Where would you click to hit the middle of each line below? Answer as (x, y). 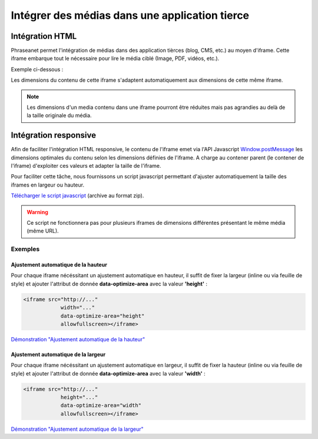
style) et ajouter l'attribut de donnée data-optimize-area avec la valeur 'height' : (109, 284)
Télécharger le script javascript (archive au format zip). (77, 196)
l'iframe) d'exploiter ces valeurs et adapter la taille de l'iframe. (86, 166)
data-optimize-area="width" (101, 405)
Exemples (25, 249)
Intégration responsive (54, 135)
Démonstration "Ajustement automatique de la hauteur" (78, 339)
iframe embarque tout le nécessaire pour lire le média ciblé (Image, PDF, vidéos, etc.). (115, 58)
